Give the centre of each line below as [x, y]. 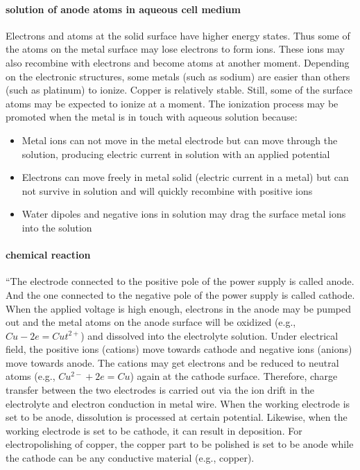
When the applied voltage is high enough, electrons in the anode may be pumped [178, 308]
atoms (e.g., [31, 376]
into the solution [57, 227]
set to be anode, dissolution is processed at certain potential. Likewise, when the [177, 417]
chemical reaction [48, 255]
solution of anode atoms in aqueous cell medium [123, 9]
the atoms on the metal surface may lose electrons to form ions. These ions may [175, 49]
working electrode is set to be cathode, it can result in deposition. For [154, 430]
